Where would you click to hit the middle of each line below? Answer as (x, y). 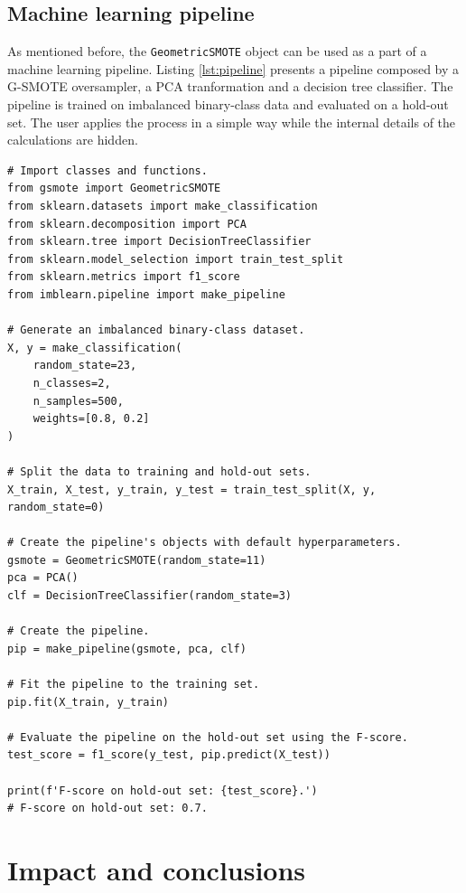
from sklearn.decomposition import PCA (127, 224)
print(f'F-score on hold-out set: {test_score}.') (163, 790)
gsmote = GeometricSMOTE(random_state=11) (137, 560)
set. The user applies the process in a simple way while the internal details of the (232, 122)
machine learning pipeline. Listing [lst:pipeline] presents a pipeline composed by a (233, 68)
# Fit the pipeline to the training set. (134, 685)
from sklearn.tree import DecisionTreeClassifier (159, 242)
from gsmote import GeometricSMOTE (114, 188)
